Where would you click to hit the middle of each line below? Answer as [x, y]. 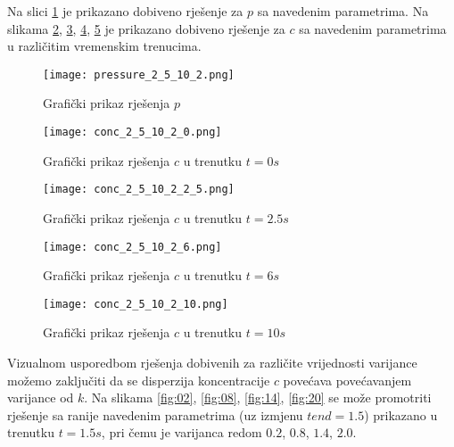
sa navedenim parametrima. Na [343, 11]
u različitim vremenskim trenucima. [104, 46]
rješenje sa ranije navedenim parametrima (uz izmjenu [155, 414]
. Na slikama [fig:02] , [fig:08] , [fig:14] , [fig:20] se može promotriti [258, 397]
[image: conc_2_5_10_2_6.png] [132, 247]
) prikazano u [401, 414]
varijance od [41, 397]
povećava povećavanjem [347, 380]
